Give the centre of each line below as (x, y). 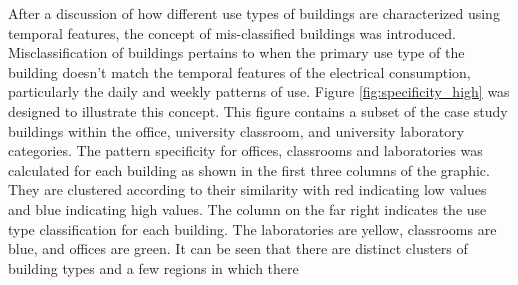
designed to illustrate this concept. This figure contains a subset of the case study (258, 110)
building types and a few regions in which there (153, 267)
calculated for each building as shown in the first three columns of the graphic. (249, 169)
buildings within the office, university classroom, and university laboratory (236, 130)
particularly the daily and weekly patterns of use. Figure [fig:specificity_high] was (259, 91)
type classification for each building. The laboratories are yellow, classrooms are (252, 228)
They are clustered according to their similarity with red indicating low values (247, 189)
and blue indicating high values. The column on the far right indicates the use (247, 208)
